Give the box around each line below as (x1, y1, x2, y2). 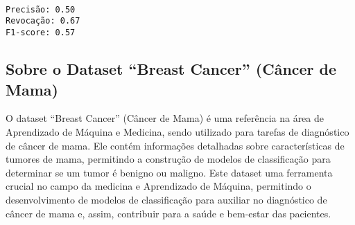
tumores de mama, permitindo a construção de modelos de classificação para (6, 152, 331, 166)
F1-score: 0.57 (6, 28, 76, 38)
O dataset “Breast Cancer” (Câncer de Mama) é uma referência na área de (6, 111, 324, 125)
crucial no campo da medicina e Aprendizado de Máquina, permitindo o (6, 179, 311, 193)
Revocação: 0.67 (6, 16, 80, 26)
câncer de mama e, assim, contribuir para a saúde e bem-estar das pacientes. (6, 206, 331, 220)
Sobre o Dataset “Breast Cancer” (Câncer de (6, 58, 337, 80)
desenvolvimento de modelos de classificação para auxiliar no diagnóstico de (6, 192, 327, 206)
